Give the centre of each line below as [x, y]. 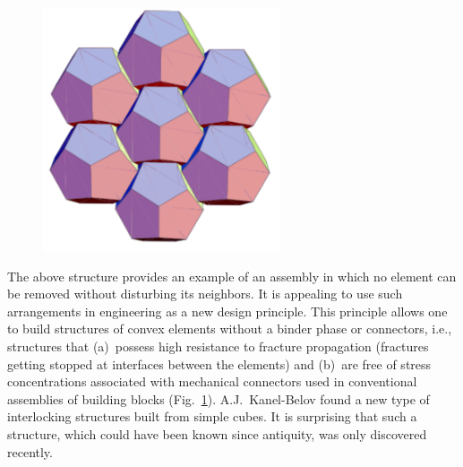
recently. [30, 451]
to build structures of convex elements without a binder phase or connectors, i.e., [230, 329]
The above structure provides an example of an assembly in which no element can [232, 276]
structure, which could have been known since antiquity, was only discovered [217, 434]
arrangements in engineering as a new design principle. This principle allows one [227, 311]
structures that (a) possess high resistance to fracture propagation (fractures [218, 346]
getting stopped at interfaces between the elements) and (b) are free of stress [219, 363]
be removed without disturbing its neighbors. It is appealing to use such [205, 294]
